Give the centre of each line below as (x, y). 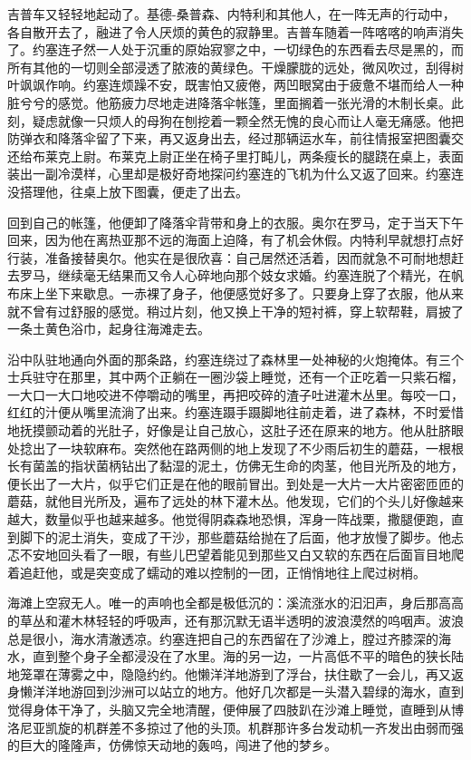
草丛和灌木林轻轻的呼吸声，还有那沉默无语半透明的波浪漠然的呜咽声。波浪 (241, 620)
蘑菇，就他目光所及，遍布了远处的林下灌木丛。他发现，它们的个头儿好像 (223, 501)
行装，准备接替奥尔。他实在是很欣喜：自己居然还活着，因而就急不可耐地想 (229, 257)
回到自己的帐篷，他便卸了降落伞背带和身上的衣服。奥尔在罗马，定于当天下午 (235, 222)
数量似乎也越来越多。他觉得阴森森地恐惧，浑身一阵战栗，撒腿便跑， (248, 519)
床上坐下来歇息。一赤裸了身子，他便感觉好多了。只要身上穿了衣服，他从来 (241, 292)
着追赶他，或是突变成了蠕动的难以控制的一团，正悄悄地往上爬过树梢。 (216, 572)
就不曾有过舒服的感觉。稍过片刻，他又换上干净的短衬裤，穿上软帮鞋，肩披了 (235, 311)
